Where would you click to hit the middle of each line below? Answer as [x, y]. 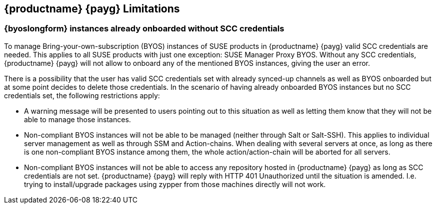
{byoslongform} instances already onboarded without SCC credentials [144, 29]
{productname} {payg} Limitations [92, 9]
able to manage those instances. [77, 119]
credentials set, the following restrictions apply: [82, 95]
